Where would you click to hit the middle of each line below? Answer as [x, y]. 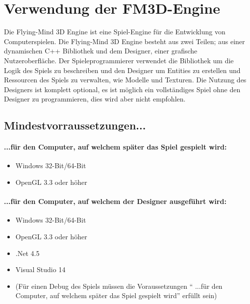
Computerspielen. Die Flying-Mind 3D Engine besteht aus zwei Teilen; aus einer [125, 41]
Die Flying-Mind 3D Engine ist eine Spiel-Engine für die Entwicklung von [115, 32]
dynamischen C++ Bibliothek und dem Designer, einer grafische [101, 51]
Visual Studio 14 [40, 269]
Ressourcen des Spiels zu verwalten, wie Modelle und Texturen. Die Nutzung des [125, 80]
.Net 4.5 [27, 253]
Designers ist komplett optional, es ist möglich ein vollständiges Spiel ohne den [122, 89]
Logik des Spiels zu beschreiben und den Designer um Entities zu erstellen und [122, 70]
